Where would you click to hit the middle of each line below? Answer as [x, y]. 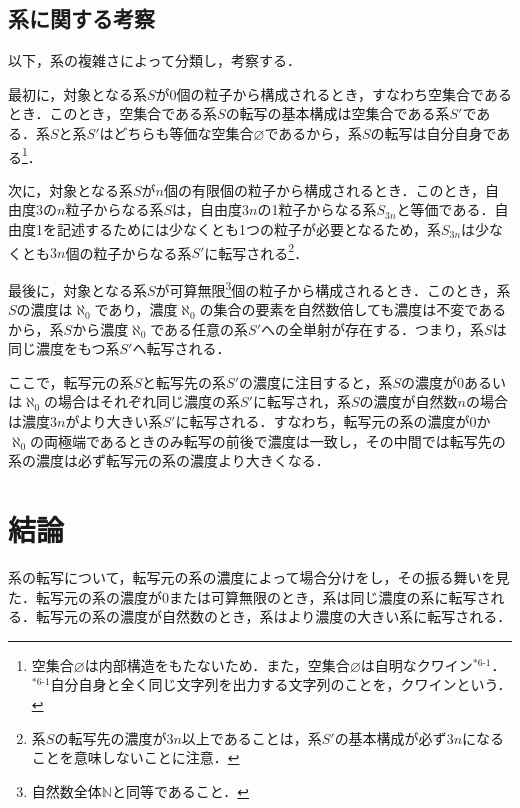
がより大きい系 [114, 421]
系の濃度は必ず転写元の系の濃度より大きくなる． [169, 460]
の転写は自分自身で [433, 132]
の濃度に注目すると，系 [316, 381]
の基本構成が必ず [390, 737]
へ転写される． [181, 348]
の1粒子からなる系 [317, 209]
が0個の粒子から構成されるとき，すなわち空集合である [333, 93]
